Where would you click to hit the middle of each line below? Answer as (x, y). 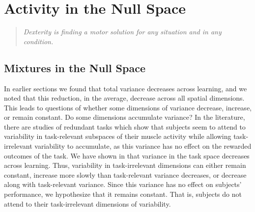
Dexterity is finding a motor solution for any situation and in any (122, 32)
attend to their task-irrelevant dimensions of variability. (87, 203)
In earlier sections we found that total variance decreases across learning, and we (126, 88)
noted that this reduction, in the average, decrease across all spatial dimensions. (124, 98)
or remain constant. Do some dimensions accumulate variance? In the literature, (125, 117)
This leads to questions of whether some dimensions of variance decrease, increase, (128, 107)
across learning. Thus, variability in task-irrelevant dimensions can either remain (125, 165)
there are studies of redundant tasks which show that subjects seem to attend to (125, 126)
